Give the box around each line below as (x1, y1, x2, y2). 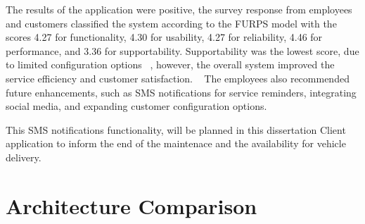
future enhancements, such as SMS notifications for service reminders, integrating (6, 85, 357, 99)
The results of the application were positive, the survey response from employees (6, 2, 352, 16)
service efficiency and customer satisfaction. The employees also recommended (6, 70, 350, 85)
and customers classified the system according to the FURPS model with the (6, 15, 337, 30)
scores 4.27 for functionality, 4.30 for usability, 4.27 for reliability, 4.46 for (6, 30, 323, 44)
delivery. (6, 149, 41, 164)
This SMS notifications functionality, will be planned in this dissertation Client (6, 122, 346, 137)
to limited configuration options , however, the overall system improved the (6, 57, 335, 72)
